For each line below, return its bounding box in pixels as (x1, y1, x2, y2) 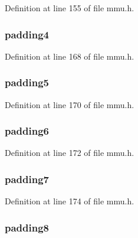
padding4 (5, 27, 49, 41)
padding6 (5, 123, 49, 138)
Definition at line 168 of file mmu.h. (5, 50, 134, 62)
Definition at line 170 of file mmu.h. (5, 98, 134, 110)
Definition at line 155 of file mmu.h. (5, 2, 134, 14)
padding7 (5, 171, 49, 186)
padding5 (5, 75, 49, 90)
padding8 (5, 220, 49, 234)
